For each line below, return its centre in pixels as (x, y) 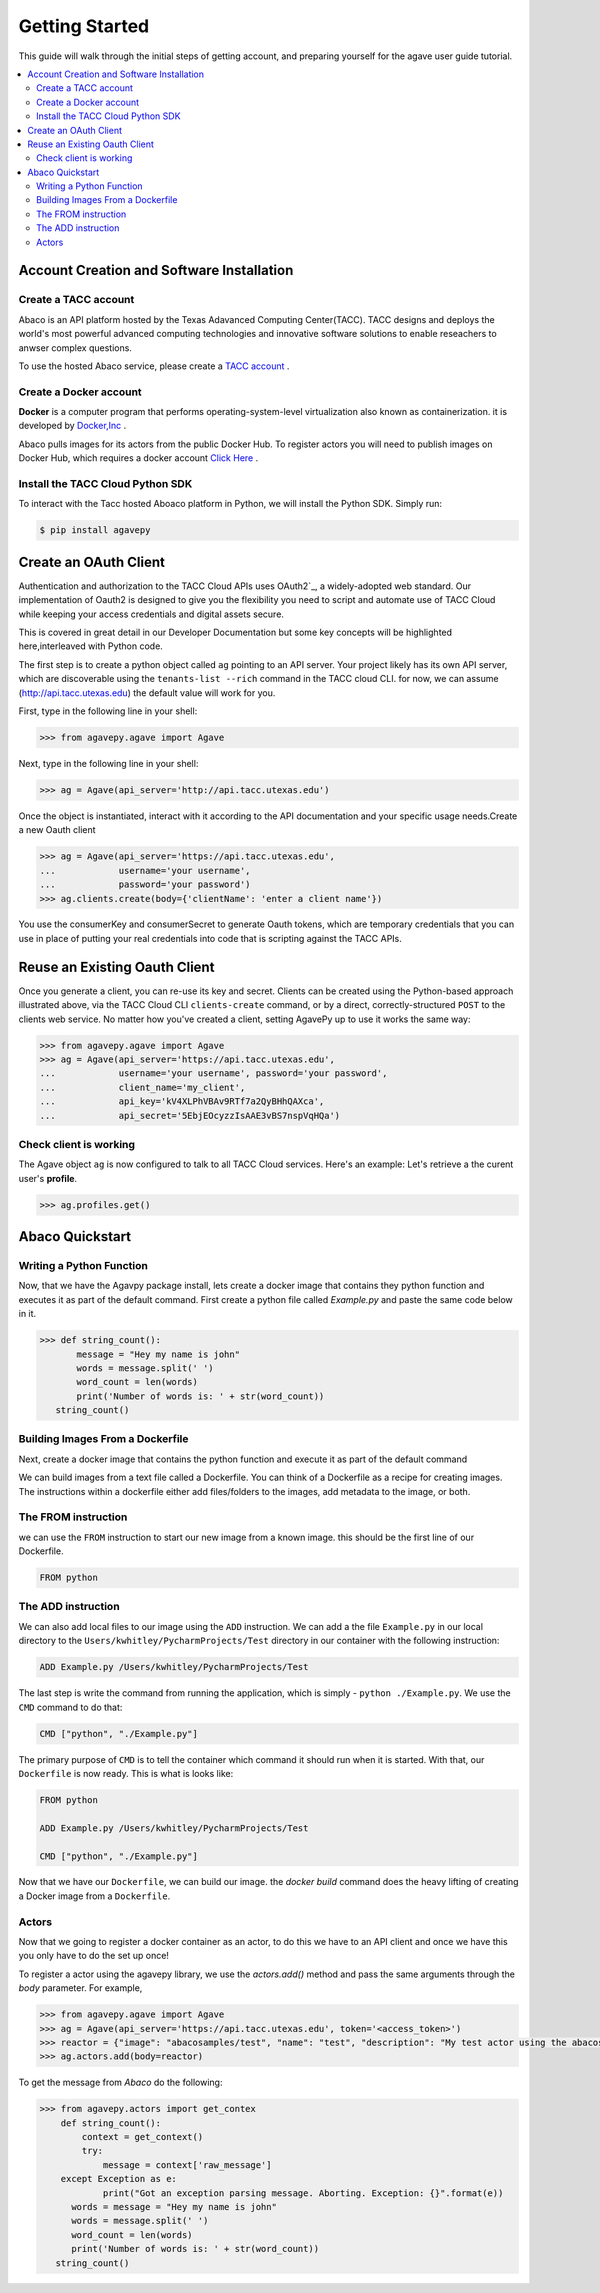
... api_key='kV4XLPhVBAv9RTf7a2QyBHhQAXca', (182, 1101)
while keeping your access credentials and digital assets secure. (151, 614)
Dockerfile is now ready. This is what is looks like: (126, 1773)
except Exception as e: (118, 2179)
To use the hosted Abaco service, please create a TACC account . (154, 366)
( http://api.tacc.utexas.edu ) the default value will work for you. (147, 692)
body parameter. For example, (80, 1988)
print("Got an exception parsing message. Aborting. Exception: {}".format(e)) (303, 2193)
